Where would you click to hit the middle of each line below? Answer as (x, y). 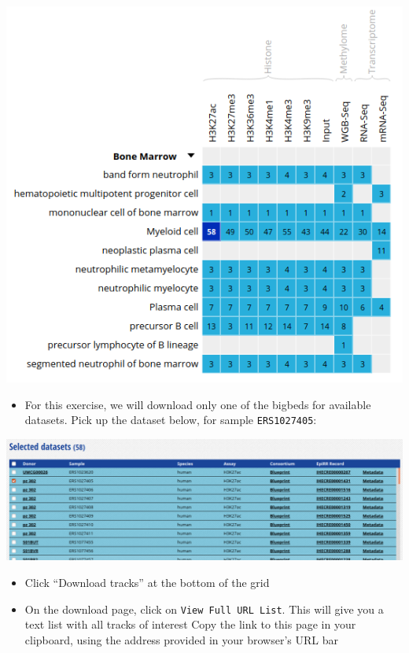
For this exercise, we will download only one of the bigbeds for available (198, 404)
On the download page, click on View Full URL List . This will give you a (204, 609)
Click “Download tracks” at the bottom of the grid (147, 583)
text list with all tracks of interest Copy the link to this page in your (190, 624)
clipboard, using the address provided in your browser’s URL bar (181, 639)
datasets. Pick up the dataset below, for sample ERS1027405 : (171, 420)
